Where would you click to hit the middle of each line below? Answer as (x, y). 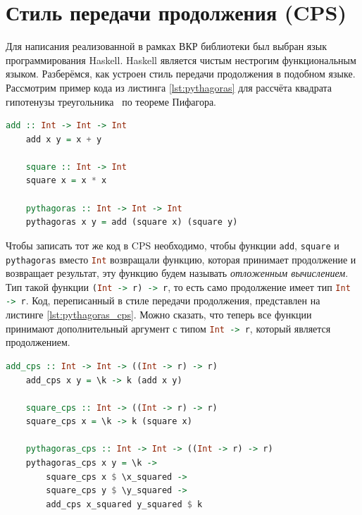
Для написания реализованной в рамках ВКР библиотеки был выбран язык (167, 46)
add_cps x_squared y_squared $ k (124, 504)
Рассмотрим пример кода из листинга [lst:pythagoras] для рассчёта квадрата (169, 87)
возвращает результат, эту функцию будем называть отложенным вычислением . (177, 273)
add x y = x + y (64, 139)
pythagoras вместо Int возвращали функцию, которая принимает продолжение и (181, 259)
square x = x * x (66, 181)
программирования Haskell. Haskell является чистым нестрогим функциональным (181, 60)
